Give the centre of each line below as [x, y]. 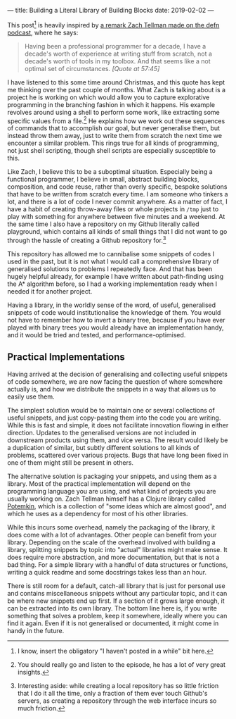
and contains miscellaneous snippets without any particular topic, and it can [117, 593]
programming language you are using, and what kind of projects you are [112, 491]
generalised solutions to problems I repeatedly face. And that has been [110, 269]
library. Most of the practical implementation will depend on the [99, 483]
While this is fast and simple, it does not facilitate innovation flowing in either [118, 425]
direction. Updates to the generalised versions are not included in [102, 432]
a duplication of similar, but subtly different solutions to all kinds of [103, 447]
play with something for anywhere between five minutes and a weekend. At [116, 217]
